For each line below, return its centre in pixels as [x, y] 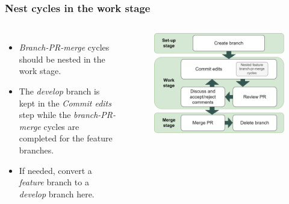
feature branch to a [54, 182]
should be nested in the [62, 59]
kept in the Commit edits [65, 103]
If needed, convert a [55, 170]
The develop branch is [59, 91]
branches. [36, 150]
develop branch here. [57, 193]
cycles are [61, 126]
